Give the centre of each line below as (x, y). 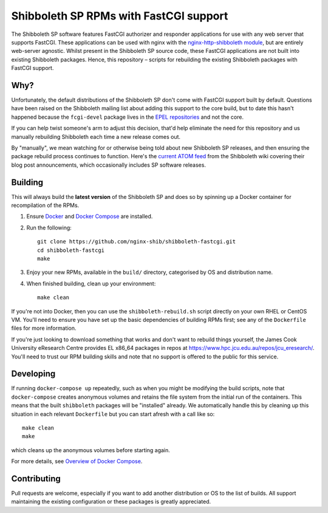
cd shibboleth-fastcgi (71, 250)
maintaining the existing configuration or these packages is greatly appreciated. (111, 501)
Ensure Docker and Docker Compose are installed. (90, 217)
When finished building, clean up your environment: (91, 284)
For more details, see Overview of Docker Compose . (77, 461)
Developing (33, 374)
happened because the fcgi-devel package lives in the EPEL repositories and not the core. (128, 117)
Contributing (36, 479)
